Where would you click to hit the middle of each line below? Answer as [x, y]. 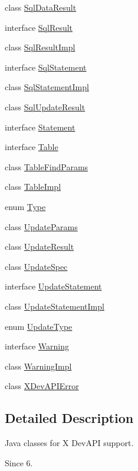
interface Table [32, 147]
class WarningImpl [38, 366]
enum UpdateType [39, 326]
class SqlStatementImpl [47, 87]
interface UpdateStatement [53, 286]
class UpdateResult [40, 246]
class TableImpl [33, 187]
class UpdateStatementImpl [55, 306]
